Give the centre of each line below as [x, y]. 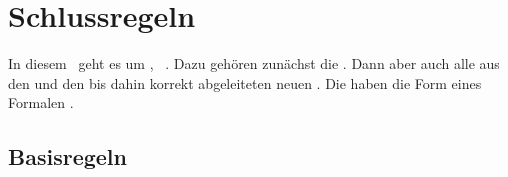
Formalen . [41, 102]
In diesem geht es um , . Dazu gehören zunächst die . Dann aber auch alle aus [254, 63]
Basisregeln [67, 156]
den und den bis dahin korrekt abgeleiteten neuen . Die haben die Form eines [245, 82]
